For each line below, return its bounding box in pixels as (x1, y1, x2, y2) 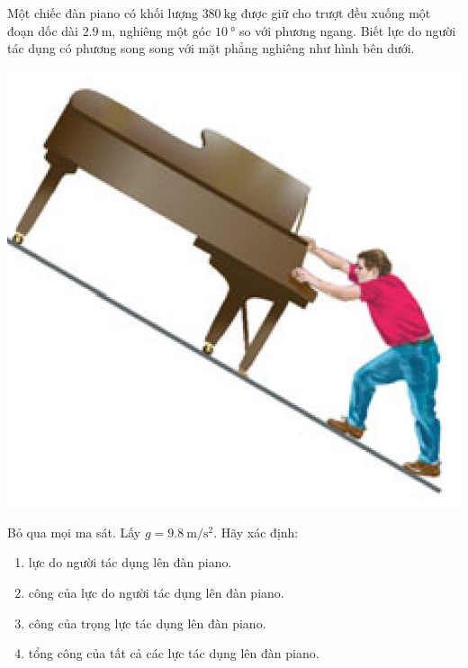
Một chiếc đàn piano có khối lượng (7, 4, 198, 22)
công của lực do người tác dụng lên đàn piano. (28, 582, 284, 601)
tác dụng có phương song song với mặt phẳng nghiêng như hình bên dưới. (7, 39, 415, 58)
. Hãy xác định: (213, 522, 299, 541)
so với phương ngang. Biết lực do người (239, 21, 456, 40)
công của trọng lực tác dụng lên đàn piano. (28, 613, 266, 632)
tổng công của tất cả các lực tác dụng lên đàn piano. (28, 644, 319, 663)
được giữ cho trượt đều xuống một (240, 4, 431, 22)
